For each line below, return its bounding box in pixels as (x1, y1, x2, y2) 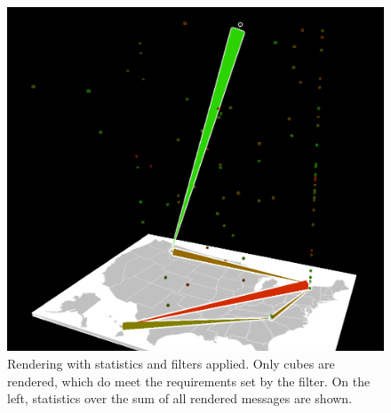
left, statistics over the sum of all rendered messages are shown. (7, 389, 353, 408)
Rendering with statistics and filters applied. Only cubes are (7, 353, 335, 372)
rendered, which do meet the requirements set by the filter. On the (7, 371, 371, 390)
